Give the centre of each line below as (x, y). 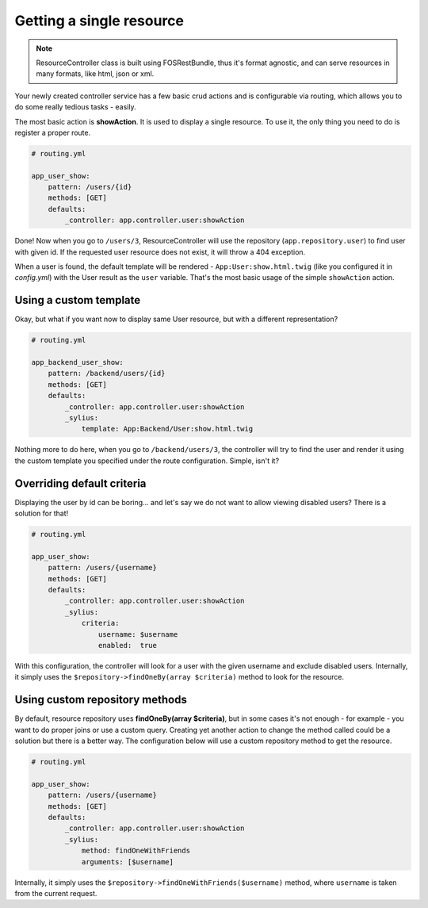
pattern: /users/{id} (90, 187)
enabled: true (128, 645)
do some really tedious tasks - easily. (75, 107)
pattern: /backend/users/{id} (107, 374)
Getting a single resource (99, 21)
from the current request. (56, 893)
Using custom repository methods (101, 700)
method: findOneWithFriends (136, 851)
